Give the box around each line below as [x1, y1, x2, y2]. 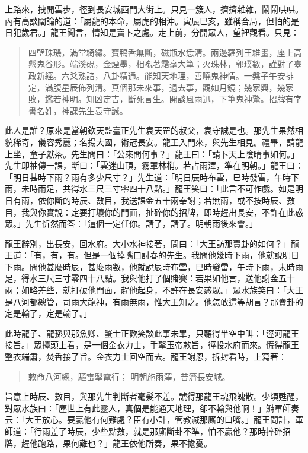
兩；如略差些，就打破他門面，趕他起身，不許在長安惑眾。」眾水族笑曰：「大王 [5, 284, 303, 296]
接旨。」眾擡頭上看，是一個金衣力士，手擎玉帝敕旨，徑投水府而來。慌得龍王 [5, 338, 299, 351]
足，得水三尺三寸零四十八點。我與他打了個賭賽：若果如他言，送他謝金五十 [5, 272, 295, 284]
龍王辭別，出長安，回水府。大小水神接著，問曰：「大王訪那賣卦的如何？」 [5, 237, 291, 249]
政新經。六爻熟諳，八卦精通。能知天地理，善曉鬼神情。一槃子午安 [28, 69, 285, 81]
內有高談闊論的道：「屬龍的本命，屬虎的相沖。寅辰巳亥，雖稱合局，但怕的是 [5, 14, 299, 27]
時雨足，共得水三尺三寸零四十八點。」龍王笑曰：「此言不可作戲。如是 [29, 182, 295, 195]
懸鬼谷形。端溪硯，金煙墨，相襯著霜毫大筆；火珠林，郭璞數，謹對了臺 [28, 58, 302, 70]
